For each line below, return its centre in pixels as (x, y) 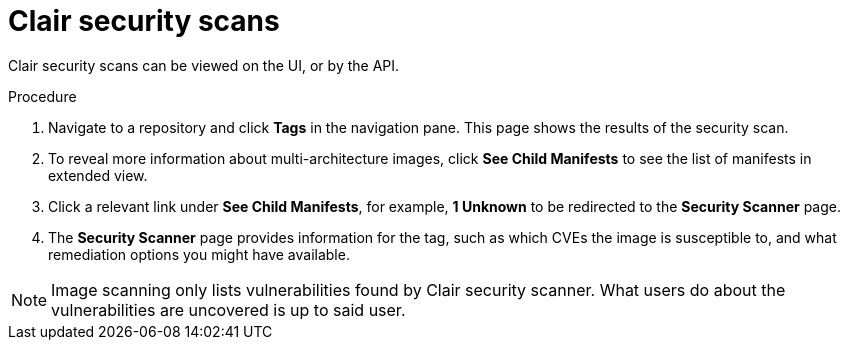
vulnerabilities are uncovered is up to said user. (228, 309)
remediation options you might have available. (199, 254)
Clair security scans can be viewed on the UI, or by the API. (204, 65)
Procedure (42, 96)
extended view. (98, 175)
